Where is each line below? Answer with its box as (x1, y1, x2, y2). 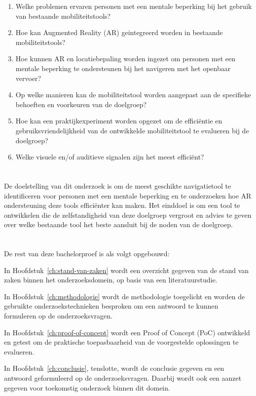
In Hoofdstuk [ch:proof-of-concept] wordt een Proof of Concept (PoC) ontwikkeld (4, 327, 250, 337)
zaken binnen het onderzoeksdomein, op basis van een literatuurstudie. (4, 275, 218, 285)
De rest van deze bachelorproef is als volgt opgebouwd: (4, 248, 170, 259)
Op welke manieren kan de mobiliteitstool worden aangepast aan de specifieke (15, 89, 251, 100)
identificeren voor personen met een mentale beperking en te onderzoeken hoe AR (4, 190, 252, 200)
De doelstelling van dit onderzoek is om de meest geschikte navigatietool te (4, 180, 231, 191)
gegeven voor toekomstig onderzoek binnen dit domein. (4, 382, 170, 393)
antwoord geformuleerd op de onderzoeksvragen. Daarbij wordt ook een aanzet (4, 373, 242, 383)
